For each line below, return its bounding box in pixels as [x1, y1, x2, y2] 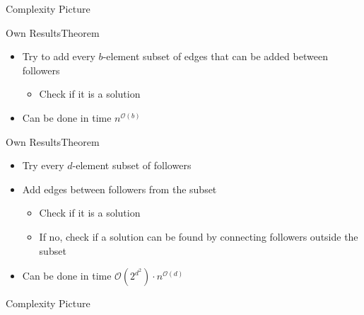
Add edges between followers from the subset [22, 181, 217, 196]
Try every [22, 158, 64, 173]
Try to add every [22, 49, 95, 64]
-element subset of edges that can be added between [102, 49, 328, 64]
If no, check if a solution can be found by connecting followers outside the [39, 229, 358, 244]
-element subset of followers [72, 158, 192, 173]
